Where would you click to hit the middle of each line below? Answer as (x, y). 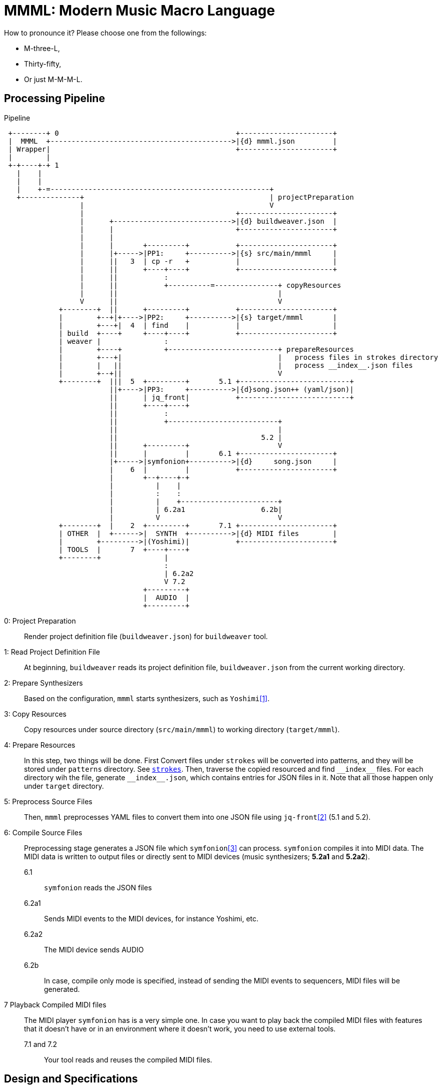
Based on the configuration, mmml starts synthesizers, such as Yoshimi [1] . (147, 698)
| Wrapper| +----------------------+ (172, 149)
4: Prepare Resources (40, 745)
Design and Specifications (71, 1079)
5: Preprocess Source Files (48, 801)
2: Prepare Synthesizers (43, 683)
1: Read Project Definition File (52, 652)
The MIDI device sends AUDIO (94, 949)
